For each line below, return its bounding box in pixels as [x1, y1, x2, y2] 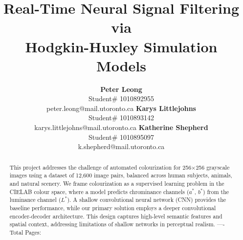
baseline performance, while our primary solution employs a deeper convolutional [9, 203, 216, 212]
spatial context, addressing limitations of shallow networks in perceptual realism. [9, 220, 215, 228]
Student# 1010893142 [88, 112, 155, 123]
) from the [202, 187, 229, 196]
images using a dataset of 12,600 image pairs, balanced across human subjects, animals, [9, 171, 232, 179]
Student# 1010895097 [88, 131, 155, 142]
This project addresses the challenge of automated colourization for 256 [9, 163, 192, 171]
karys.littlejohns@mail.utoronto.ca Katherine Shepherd [34, 122, 208, 132]
